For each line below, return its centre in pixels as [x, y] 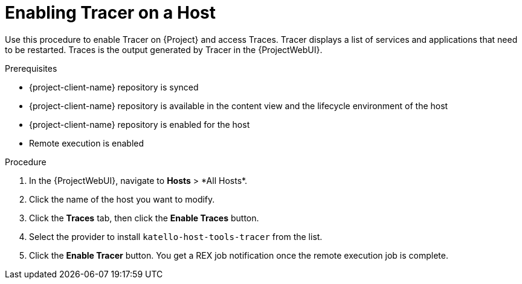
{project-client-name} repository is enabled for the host [140, 124]
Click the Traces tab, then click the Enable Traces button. [144, 218]
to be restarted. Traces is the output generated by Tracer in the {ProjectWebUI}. [164, 49]
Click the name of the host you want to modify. [122, 199]
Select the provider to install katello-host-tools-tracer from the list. [176, 236]
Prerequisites [31, 68]
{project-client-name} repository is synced [114, 87]
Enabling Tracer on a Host [110, 13]
